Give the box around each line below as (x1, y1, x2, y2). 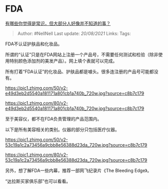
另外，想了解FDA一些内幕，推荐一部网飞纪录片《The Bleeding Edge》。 (5, 167, 152, 173)
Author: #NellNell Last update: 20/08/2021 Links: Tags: (17, 30, 131, 36)
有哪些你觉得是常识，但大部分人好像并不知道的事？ (5, 20, 111, 26)
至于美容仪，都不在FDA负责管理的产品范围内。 (5, 115, 102, 121)
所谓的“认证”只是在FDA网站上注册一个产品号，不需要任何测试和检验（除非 (5, 51, 158, 57)
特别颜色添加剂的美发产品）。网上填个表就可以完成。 (9, 57, 117, 64)
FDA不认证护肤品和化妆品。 (5, 41, 63, 47)
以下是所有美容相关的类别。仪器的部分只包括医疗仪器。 (5, 127, 119, 133)
